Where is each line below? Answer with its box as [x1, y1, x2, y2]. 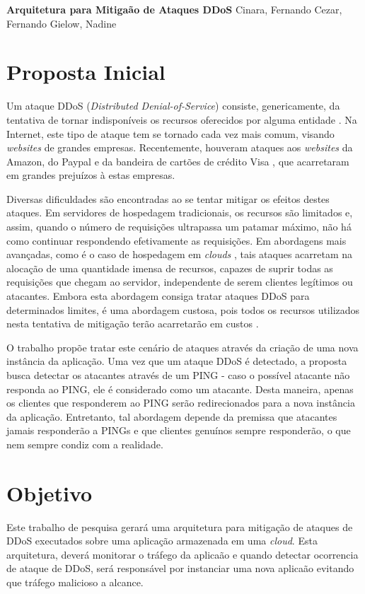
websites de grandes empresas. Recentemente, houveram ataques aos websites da [6, 140, 353, 155]
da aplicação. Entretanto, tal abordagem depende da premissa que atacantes [6, 409, 337, 424]
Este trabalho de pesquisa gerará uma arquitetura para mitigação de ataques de [6, 519, 353, 534]
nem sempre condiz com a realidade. [6, 436, 163, 451]
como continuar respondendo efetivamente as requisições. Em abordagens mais [6, 233, 347, 248]
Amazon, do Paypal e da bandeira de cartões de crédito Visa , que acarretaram [6, 153, 349, 168]
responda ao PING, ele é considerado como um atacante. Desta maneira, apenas [6, 381, 354, 396]
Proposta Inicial [6, 57, 166, 86]
